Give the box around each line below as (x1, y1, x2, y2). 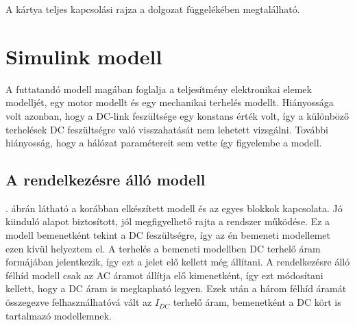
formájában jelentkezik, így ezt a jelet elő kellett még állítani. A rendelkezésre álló (5, 255, 350, 269)
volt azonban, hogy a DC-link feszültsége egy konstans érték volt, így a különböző (5, 108, 350, 122)
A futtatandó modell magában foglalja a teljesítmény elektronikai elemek (5, 81, 312, 96)
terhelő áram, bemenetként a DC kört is (173, 295, 341, 309)
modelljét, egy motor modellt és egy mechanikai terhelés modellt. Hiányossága (5, 95, 334, 109)
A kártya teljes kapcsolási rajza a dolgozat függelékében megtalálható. (5, 2, 300, 16)
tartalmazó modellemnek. (5, 308, 112, 322)
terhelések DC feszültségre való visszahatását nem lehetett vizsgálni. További (5, 122, 328, 136)
